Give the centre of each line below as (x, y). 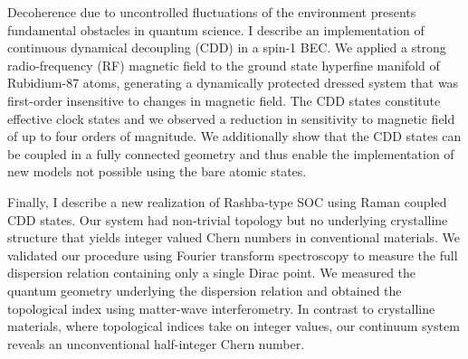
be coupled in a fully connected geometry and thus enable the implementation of (231, 153)
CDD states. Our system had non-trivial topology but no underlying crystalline (228, 219)
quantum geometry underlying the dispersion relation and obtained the (205, 290)
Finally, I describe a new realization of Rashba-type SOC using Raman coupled (227, 201)
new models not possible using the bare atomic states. (157, 171)
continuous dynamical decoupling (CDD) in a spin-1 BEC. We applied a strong (227, 47)
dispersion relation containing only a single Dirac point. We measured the (212, 273)
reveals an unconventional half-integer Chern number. (156, 343)
